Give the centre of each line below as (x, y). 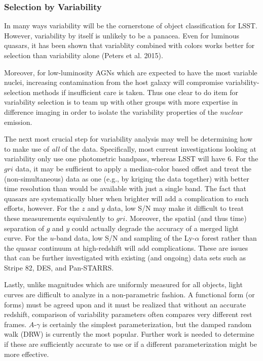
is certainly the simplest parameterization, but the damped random (147, 324)
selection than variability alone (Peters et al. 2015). (84, 55)
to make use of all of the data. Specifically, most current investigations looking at (130, 148)
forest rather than (229, 238)
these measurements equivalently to (59, 218)
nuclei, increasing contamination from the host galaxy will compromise (114, 82)
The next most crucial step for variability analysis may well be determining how (128, 139)
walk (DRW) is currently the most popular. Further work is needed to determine (129, 334)
